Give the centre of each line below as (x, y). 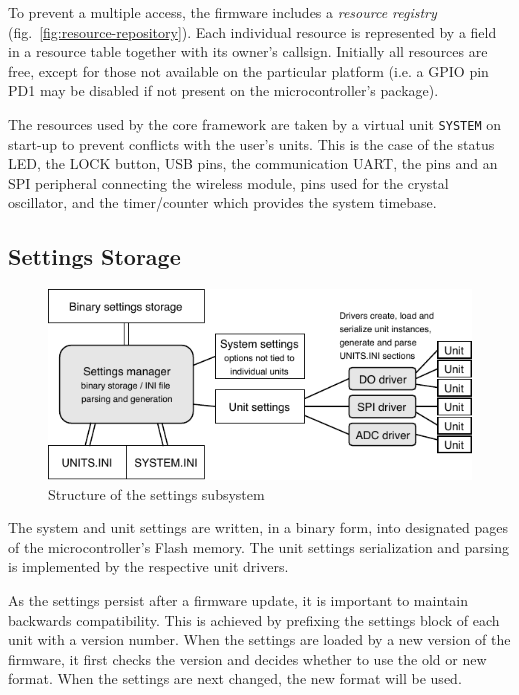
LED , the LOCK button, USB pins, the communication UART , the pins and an (253, 163)
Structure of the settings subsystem (156, 493)
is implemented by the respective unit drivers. (148, 566)
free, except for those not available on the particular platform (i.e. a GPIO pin (248, 70)
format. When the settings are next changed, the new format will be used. (235, 678)
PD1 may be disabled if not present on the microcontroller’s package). (223, 90)
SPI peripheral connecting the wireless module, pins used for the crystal (228, 182)
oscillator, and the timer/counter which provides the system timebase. (222, 202)
